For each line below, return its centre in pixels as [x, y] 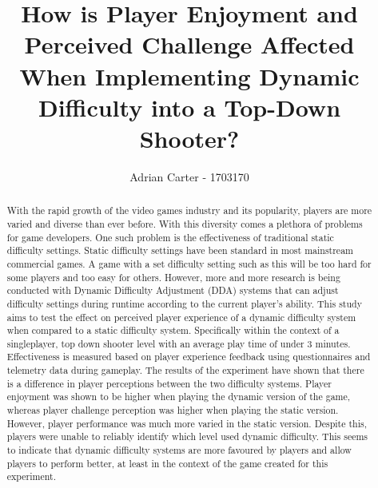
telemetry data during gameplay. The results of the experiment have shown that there [185, 370]
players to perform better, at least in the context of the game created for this [167, 463]
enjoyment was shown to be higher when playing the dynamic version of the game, [179, 397]
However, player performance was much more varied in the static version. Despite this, [187, 423]
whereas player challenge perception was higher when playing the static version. [173, 410]
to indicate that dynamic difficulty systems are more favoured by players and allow [179, 450]
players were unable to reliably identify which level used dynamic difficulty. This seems [187, 436]
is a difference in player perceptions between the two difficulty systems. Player [169, 383]
